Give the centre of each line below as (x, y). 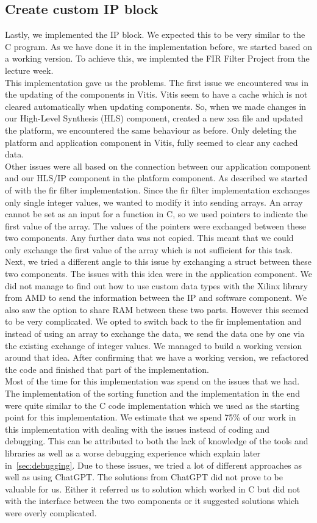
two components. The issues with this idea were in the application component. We (158, 274)
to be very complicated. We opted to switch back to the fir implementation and (153, 321)
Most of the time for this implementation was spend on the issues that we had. (152, 381)
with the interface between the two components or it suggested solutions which (152, 501)
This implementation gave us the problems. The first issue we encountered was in (157, 82)
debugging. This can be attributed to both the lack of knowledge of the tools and (157, 441)
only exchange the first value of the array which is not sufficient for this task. (149, 249)
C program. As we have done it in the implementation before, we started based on (158, 46)
